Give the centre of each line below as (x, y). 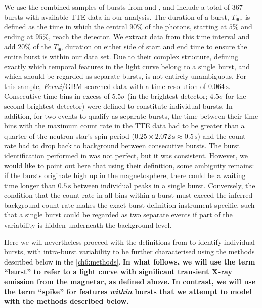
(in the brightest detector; (167, 96)
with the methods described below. (67, 301)
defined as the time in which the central (66, 27)
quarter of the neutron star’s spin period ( (69, 135)
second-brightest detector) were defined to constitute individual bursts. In (118, 105)
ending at (19, 36)
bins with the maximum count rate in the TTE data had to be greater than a (124, 126)
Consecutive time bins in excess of (57, 96)
